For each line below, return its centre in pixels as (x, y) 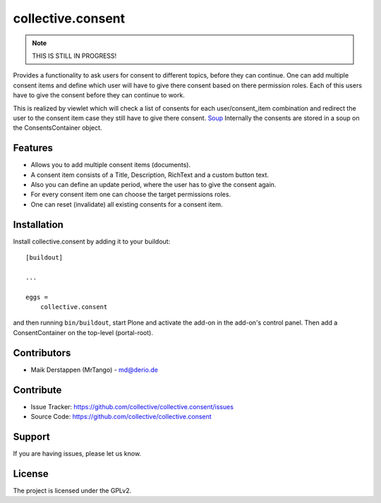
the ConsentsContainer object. (58, 128)
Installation (38, 225)
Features (33, 148)
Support (31, 436)
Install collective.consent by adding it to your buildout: (92, 241)
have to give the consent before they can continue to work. (99, 95)
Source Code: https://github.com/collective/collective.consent (121, 416)
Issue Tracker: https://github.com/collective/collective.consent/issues (132, 406)
